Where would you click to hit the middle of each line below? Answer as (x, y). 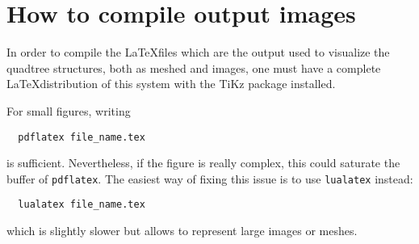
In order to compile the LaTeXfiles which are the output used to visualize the (198, 52)
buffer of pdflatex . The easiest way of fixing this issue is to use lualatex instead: (210, 178)
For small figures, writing (69, 110)
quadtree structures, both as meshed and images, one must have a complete (194, 67)
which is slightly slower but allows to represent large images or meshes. (182, 231)
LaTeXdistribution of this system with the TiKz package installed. (171, 84)
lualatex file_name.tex (82, 205)
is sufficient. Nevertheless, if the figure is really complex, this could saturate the (203, 163)
